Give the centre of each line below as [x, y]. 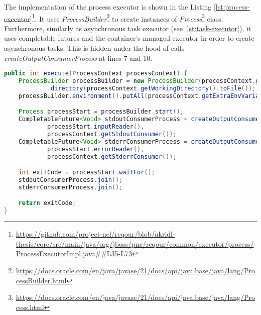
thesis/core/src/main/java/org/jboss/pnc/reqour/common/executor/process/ [135, 243]
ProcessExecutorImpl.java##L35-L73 [74, 253]
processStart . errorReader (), [96, 149]
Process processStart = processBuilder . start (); [101, 112]
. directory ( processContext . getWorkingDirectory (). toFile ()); [151, 88]
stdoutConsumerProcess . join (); [71, 180]
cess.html [30, 307]
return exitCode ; [47, 203]
